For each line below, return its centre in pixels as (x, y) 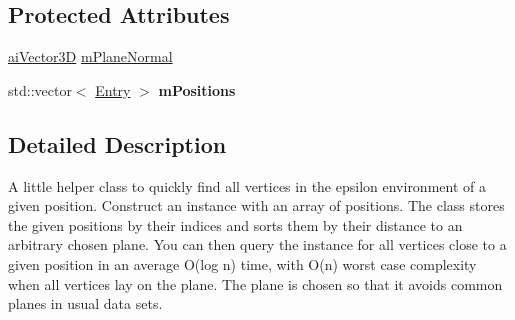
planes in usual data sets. (85, 303)
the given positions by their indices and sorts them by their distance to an (235, 224)
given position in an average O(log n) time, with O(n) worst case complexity (242, 263)
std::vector (40, 89)
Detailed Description (117, 143)
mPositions (197, 89)
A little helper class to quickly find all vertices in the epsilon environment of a (247, 185)
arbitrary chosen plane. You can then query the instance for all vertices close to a (257, 244)
